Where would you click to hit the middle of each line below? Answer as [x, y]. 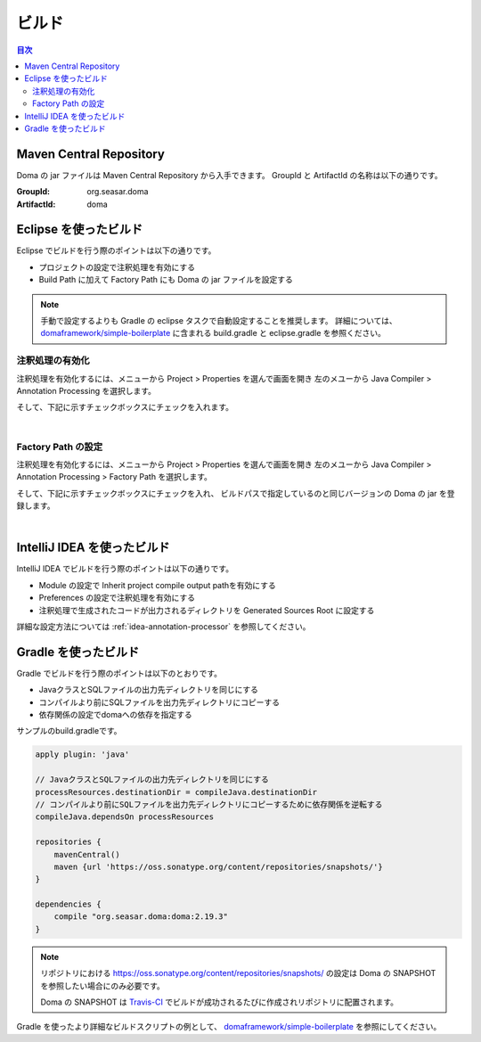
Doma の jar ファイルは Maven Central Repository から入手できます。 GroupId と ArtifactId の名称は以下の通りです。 [229, 175]
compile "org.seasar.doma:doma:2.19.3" [141, 917]
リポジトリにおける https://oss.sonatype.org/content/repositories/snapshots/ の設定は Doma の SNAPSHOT [238, 973]
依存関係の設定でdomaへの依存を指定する [116, 714]
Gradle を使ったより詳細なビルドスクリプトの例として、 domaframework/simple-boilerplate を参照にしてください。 [229, 1027]
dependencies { [68, 904]
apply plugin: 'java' [82, 755]
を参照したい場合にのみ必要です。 [102, 986]
